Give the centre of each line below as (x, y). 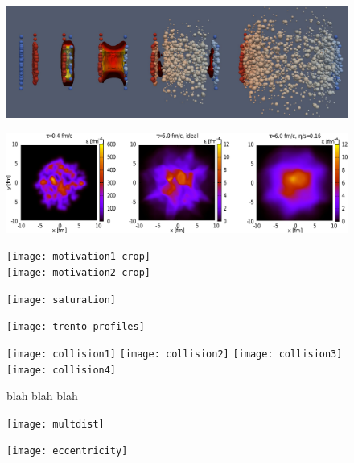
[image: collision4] (62, 370)
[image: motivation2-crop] (78, 272)
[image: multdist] (56, 424)
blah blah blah (42, 396)
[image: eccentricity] (67, 451)
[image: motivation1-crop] (78, 257)
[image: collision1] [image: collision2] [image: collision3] (175, 354)
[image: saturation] (62, 300)
